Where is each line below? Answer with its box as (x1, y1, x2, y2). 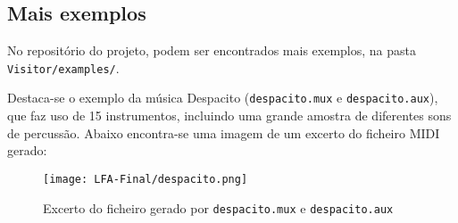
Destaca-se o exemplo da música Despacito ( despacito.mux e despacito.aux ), (7, 88, 438, 107)
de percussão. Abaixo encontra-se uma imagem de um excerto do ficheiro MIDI (7, 123, 440, 142)
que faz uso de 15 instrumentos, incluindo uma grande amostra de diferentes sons (7, 106, 452, 125)
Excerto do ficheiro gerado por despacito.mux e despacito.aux (43, 198, 394, 217)
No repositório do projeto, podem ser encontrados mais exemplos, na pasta (7, 41, 416, 60)
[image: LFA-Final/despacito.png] (43, 172, 248, 186)
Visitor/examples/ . (7, 58, 120, 77)
